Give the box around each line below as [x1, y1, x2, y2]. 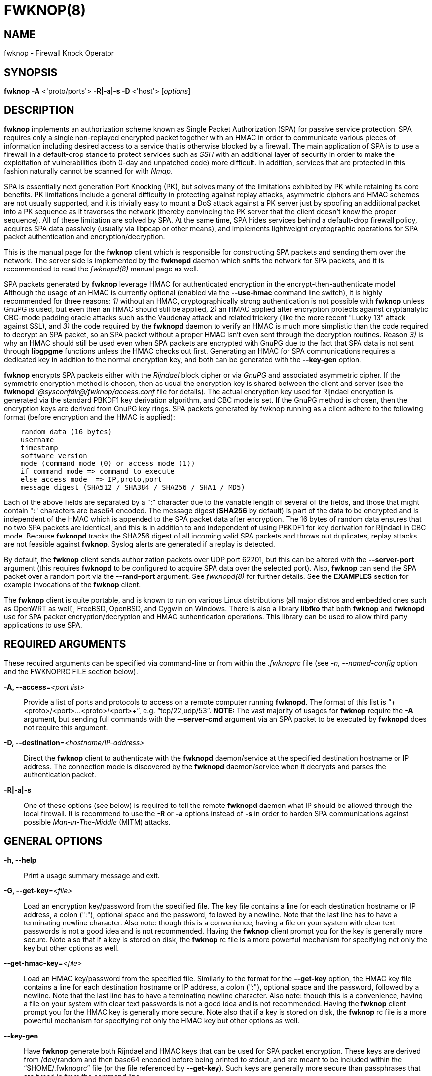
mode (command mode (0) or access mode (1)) [20, 459, 195, 467]
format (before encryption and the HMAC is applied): [4, 412, 175, 421]
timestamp [20, 443, 58, 452]
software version [20, 451, 87, 460]
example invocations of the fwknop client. [4, 580, 141, 589]
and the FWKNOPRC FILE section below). [4, 667, 138, 676]
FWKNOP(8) [4, 2, 86, 19]
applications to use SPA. [4, 620, 82, 629]
